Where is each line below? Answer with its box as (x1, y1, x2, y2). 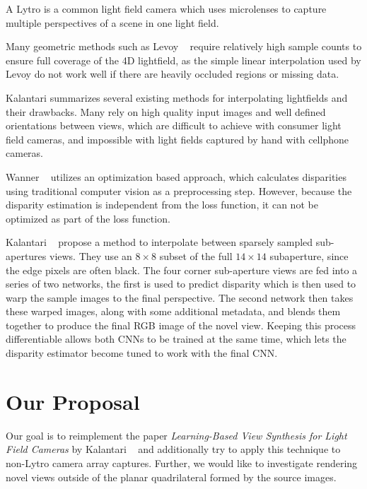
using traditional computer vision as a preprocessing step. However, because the (6, 183, 352, 198)
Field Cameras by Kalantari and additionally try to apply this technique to (6, 442, 341, 456)
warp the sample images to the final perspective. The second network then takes (6, 290, 354, 305)
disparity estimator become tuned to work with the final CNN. (6, 346, 278, 360)
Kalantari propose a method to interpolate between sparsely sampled (6, 235, 313, 249)
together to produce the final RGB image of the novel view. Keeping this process (6, 317, 356, 332)
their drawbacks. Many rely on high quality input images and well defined (6, 104, 326, 119)
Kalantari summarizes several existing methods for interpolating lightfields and (6, 90, 348, 105)
